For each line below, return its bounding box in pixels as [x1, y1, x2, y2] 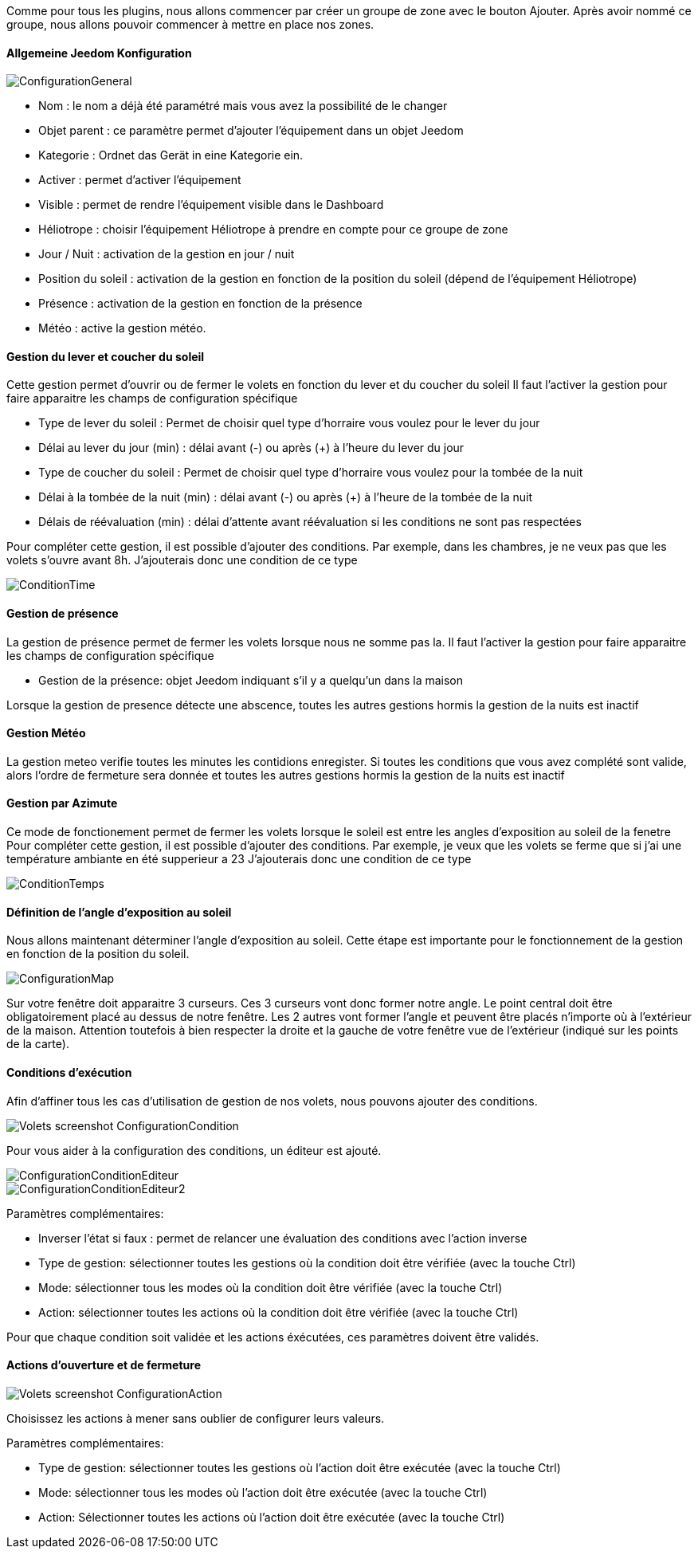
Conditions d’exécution [6, 1065, 132, 1079]
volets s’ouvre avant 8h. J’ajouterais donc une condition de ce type [6, 553, 358, 567]
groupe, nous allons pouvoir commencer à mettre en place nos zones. [6, 18, 374, 31]
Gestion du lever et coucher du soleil [6, 349, 205, 363]
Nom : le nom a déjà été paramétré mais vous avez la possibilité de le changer [38, 99, 448, 113]
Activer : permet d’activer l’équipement [38, 173, 241, 187]
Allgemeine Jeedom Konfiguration [6, 45, 192, 60]
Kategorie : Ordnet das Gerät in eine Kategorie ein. [38, 148, 304, 163]
